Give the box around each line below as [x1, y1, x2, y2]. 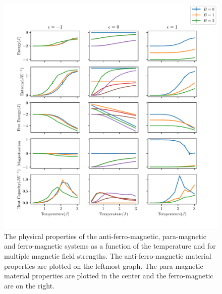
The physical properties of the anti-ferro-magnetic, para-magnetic [4, 230, 206, 241]
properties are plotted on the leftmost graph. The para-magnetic [4, 260, 203, 271]
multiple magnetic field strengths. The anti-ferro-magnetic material [4, 251, 211, 261]
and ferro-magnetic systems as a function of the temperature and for [4, 241, 216, 251]
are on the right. [4, 280, 55, 290]
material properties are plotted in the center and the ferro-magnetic [4, 270, 213, 281]
